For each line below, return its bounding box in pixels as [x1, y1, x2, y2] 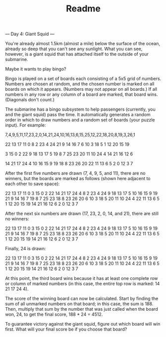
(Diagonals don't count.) [5, 97, 55, 103]
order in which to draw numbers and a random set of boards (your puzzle [5, 117, 155, 123]
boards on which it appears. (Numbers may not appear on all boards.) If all [5, 86, 158, 92]
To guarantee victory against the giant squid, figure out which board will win [5, 321, 161, 327]
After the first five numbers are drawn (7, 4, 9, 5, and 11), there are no [5, 170, 146, 176]
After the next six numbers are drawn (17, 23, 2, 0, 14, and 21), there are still [5, 210, 159, 216]
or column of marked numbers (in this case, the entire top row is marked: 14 [5, 281, 160, 287]
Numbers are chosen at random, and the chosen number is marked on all [5, 81, 155, 87]
